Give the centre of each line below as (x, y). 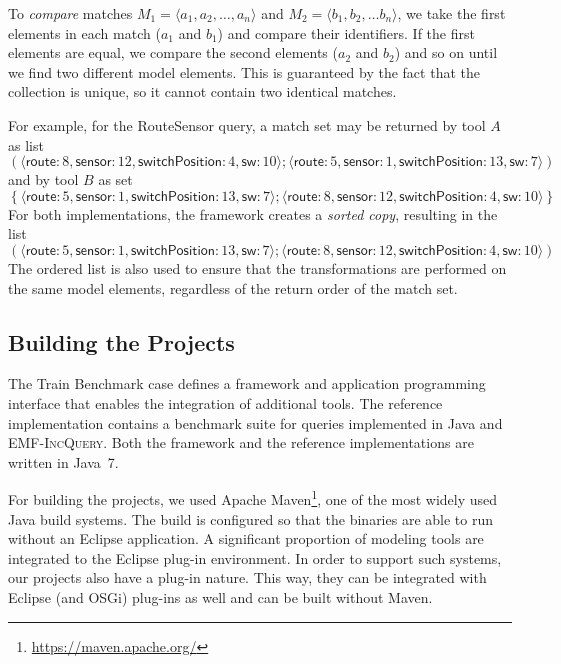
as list (26, 144)
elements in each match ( (84, 32)
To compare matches (70, 13)
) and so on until (446, 52)
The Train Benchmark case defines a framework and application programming (247, 383)
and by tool (43, 179)
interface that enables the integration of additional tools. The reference (225, 402)
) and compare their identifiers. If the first (346, 32)
